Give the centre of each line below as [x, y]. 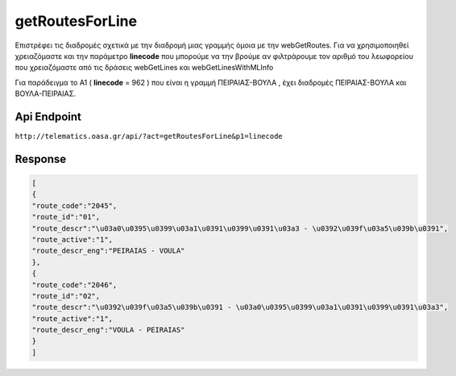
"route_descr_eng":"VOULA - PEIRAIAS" [108, 330]
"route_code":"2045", [75, 205]
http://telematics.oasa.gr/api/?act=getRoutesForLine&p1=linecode [149, 136]
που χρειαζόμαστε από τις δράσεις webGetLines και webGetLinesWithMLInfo [144, 68]
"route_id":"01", [66, 217]
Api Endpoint [48, 117]
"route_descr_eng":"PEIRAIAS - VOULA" [108, 251]
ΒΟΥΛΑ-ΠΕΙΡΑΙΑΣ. [46, 94]
